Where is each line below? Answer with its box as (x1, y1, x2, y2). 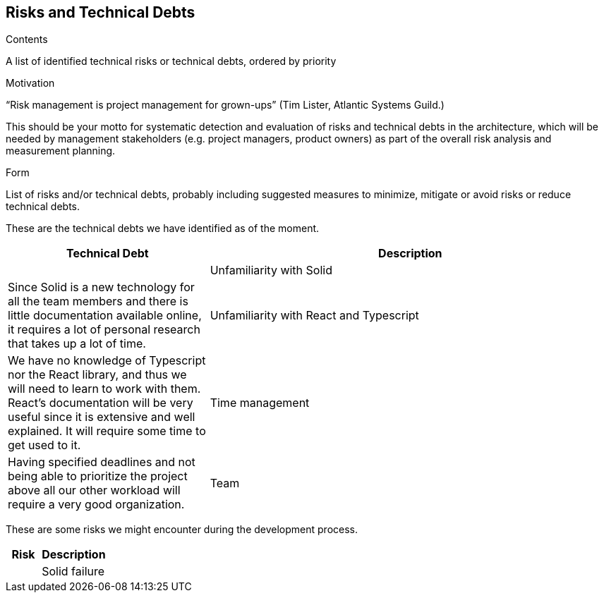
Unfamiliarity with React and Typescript (210, 308, 419, 323)
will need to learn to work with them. (8, 382, 201, 396)
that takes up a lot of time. (8, 336, 146, 351)
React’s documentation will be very (8, 396, 193, 410)
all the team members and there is (8, 294, 188, 309)
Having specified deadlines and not (8, 455, 195, 470)
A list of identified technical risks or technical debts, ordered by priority (6, 55, 337, 68)
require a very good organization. (8, 497, 185, 512)
